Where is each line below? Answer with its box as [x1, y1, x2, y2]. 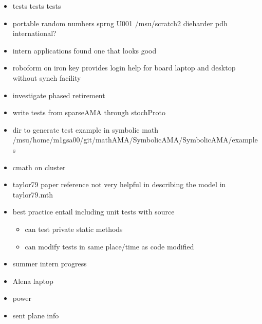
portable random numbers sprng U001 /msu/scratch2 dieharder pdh [12, 17, 228, 28]
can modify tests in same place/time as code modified [25, 241, 194, 251]
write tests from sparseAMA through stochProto [12, 107, 165, 118]
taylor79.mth [12, 189, 53, 200]
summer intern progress [12, 258, 87, 269]
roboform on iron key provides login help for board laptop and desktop [12, 62, 236, 73]
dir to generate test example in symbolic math [12, 124, 159, 135]
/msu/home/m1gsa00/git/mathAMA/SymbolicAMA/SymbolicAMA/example [12, 134, 258, 145]
